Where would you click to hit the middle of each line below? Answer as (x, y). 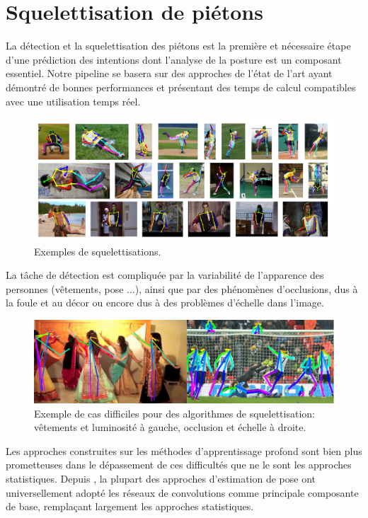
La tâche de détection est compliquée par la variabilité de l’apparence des (165, 275)
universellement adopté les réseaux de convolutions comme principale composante (182, 492)
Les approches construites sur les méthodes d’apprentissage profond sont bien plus (184, 450)
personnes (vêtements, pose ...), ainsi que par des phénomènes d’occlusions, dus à (182, 288)
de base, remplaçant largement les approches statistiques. (130, 506)
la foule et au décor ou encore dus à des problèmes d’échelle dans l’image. (165, 303)
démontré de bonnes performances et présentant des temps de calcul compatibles (181, 87)
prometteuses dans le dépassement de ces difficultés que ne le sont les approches (179, 465)
